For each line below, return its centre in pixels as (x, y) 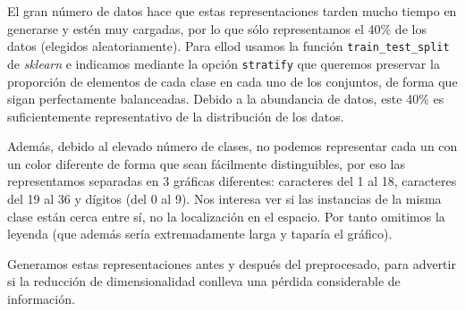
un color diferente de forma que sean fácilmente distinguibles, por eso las (207, 163)
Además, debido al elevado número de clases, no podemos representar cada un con (232, 146)
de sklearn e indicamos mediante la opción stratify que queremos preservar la (224, 63)
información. (41, 299)
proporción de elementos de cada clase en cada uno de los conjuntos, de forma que (232, 81)
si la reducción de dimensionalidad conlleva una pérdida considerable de (204, 281)
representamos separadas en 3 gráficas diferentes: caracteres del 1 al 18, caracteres (232, 181)
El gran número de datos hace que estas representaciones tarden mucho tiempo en (232, 11)
